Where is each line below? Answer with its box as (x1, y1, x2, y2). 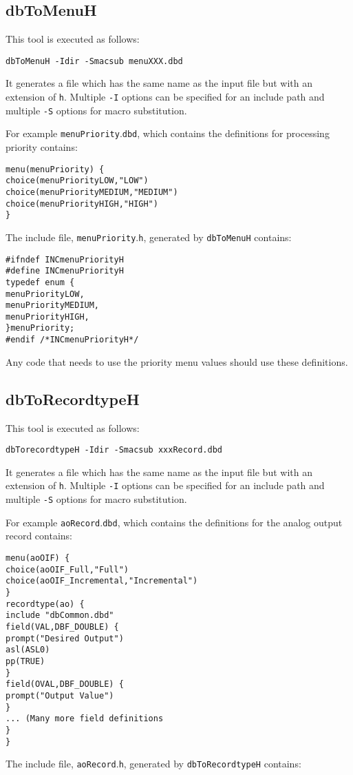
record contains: (6, 528, 72, 543)
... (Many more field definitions (6, 714, 164, 724)
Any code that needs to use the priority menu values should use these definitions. (6, 354, 348, 369)
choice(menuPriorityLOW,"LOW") (6, 176, 149, 186)
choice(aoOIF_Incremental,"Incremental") (6, 576, 198, 586)
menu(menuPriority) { (6, 164, 105, 174)
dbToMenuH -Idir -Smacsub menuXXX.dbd (6, 56, 183, 66)
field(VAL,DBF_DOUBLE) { (6, 621, 119, 632)
